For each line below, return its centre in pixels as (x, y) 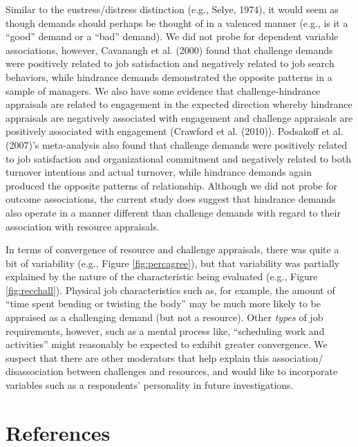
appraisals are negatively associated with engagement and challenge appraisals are (179, 117)
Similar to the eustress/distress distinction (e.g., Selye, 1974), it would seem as (172, 9)
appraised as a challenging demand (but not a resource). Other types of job (164, 317)
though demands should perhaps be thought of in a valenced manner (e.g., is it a (177, 22)
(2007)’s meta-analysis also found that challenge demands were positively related (177, 144)
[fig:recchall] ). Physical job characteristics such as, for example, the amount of (170, 290)
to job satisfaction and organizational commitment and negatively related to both (178, 158)
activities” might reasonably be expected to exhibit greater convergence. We (167, 344)
